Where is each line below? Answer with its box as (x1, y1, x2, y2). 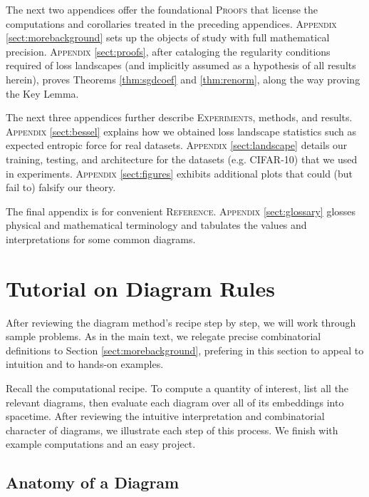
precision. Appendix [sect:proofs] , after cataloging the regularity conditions (6, 43, 331, 58)
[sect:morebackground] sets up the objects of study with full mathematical (6, 30, 330, 45)
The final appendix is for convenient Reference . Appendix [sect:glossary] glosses (6, 203, 356, 218)
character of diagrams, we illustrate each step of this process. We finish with (6, 422, 338, 437)
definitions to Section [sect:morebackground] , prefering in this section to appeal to (6, 342, 364, 357)
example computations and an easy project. (6, 436, 196, 451)
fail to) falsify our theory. (6, 180, 116, 195)
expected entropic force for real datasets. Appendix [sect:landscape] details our (6, 138, 348, 153)
